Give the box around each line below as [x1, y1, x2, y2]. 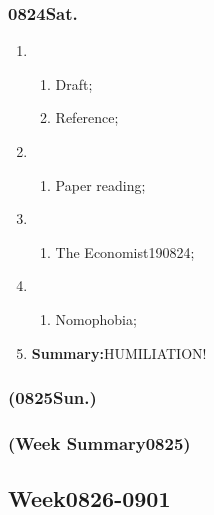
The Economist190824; [55, 241, 195, 262]
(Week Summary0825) [8, 430, 191, 455]
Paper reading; [55, 174, 146, 195]
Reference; [55, 107, 119, 128]
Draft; [55, 73, 93, 94]
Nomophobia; [55, 308, 137, 329]
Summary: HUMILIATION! [31, 342, 207, 363]
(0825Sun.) [8, 385, 97, 410]
